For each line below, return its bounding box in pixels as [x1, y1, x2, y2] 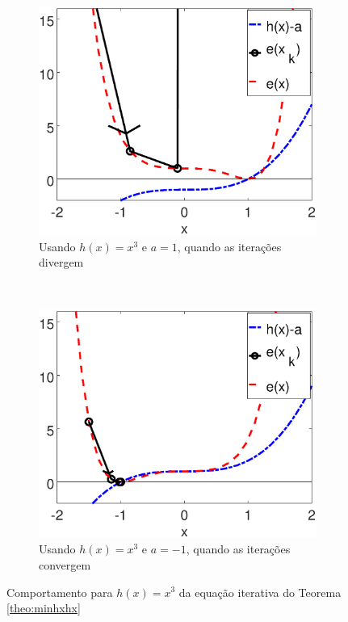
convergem [39, 556, 91, 573]
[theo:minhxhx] [6, 599, 81, 616]
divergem [39, 254, 84, 271]
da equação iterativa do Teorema [178, 583, 342, 600]
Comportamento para [6, 583, 113, 600]
